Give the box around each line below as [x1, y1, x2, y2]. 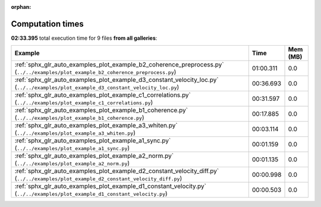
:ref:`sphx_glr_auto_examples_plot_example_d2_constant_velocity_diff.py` [14, 167, 219, 175]
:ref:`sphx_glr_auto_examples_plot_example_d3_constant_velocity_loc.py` [14, 76, 219, 84]
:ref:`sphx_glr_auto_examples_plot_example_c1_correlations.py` [14, 91, 191, 99]
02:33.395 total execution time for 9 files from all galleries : [11, 34, 158, 42]
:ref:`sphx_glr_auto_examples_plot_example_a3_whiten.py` [14, 122, 178, 130]
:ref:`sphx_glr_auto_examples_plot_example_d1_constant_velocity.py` [14, 182, 206, 190]
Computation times [11, 18, 84, 29]
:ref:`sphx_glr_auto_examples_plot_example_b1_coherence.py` [14, 106, 188, 114]
